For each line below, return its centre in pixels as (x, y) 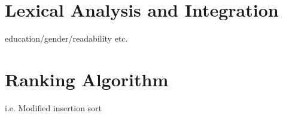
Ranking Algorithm (87, 79)
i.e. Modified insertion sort (54, 107)
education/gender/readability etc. (66, 38)
